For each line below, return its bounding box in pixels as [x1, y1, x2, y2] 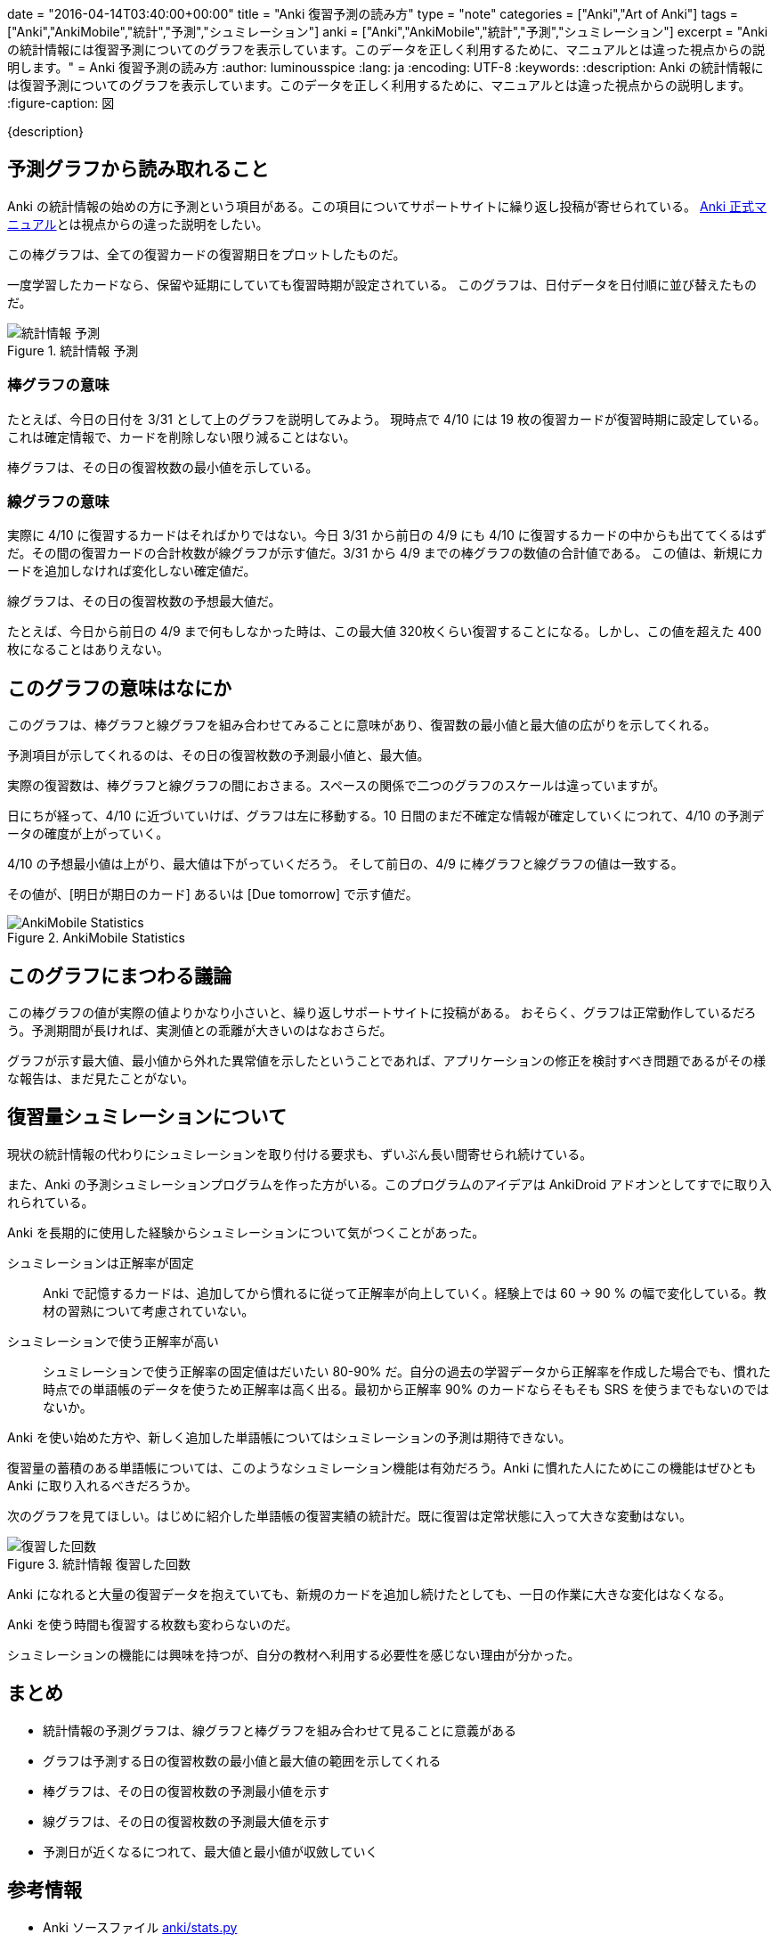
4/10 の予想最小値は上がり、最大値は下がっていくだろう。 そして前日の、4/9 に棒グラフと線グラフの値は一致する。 [7, 856, 684, 872]
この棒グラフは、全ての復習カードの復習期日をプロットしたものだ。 [7, 247, 406, 262]
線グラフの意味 [7, 492, 110, 510]
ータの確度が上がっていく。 [7, 826, 169, 842]
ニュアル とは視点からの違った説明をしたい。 [7, 216, 269, 232]
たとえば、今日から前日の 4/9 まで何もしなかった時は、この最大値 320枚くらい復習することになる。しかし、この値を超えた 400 [7, 624, 762, 640]
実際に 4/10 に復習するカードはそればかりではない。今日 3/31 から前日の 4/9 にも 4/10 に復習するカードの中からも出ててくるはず [7, 527, 767, 543]
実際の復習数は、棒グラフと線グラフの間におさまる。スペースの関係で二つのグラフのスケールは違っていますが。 [7, 778, 666, 794]
